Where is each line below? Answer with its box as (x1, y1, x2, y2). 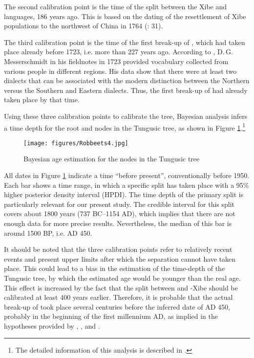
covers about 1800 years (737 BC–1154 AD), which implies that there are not (4, 208, 235, 219)
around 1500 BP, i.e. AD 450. (4, 227, 92, 238)
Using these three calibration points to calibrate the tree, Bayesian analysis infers (4, 111, 248, 121)
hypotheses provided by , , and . (4, 320, 100, 331)
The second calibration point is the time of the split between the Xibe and (4, 1, 227, 11)
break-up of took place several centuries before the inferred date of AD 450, (4, 301, 230, 312)
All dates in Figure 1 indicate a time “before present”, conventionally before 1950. (4, 170, 250, 180)
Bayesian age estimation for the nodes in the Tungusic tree (23, 154, 200, 164)
